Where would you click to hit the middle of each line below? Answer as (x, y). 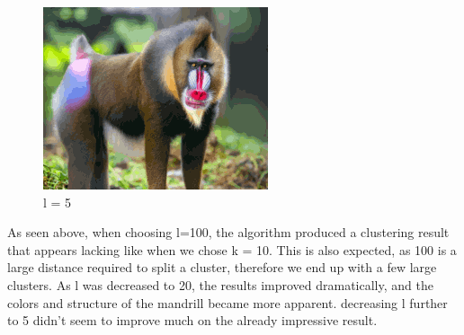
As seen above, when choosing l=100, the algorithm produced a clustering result (228, 232)
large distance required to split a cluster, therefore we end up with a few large (222, 267)
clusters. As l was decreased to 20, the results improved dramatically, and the (220, 284)
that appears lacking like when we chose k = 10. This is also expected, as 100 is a (232, 249)
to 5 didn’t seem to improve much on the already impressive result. (192, 320)
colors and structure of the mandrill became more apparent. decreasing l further (228, 302)
